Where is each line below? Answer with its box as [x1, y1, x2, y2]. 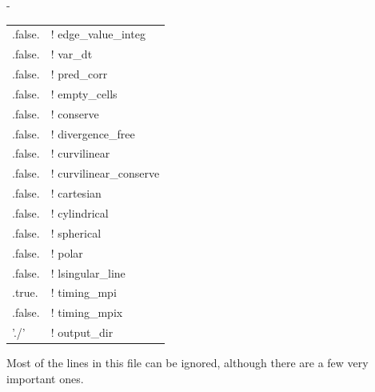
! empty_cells [50, 85, 118, 102]
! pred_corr [50, 66, 108, 82]
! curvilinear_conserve [50, 165, 160, 182]
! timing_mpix [50, 304, 123, 321]
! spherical [50, 224, 102, 241]
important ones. [6, 370, 84, 386]
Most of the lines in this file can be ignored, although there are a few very [6, 354, 369, 371]
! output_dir [50, 324, 114, 341]
